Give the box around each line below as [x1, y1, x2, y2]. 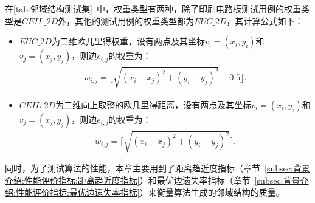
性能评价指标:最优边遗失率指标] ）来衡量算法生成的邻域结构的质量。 [15, 185, 285, 198]
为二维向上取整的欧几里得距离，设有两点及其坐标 [55, 98, 252, 111]
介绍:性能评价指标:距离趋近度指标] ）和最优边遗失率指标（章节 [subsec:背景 [5, 173, 300, 186]
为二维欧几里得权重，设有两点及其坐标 [51, 35, 205, 47]
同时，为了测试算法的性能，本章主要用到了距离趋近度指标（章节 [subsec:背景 [5, 162, 310, 174]
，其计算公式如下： [226, 14, 303, 27]
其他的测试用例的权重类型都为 [75, 14, 195, 27]
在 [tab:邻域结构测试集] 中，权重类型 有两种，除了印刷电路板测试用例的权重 [5, 2, 301, 15]
